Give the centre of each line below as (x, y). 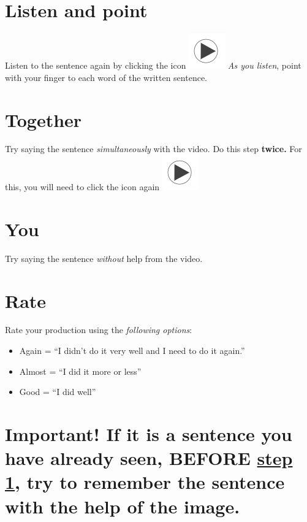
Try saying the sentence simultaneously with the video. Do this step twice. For (153, 149)
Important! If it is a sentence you (149, 434)
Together (44, 119)
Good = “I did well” (58, 392)
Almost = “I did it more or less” (80, 371)
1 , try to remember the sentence (145, 482)
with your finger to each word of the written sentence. (106, 77)
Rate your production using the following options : (99, 330)
